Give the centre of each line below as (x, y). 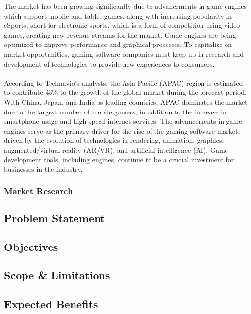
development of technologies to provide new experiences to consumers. (109, 63)
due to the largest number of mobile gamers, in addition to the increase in (115, 111)
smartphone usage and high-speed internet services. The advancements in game (123, 121)
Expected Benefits (51, 304)
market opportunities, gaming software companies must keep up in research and (124, 54)
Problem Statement (55, 217)
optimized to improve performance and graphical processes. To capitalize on (118, 44)
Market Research (38, 191)
